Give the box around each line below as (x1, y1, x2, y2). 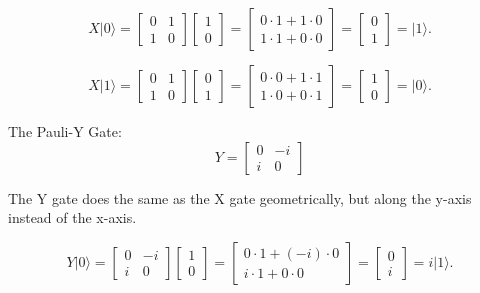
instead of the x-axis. (8, 207, 137, 228)
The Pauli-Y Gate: (8, 121, 122, 141)
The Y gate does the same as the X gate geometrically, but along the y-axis (8, 187, 472, 208)
